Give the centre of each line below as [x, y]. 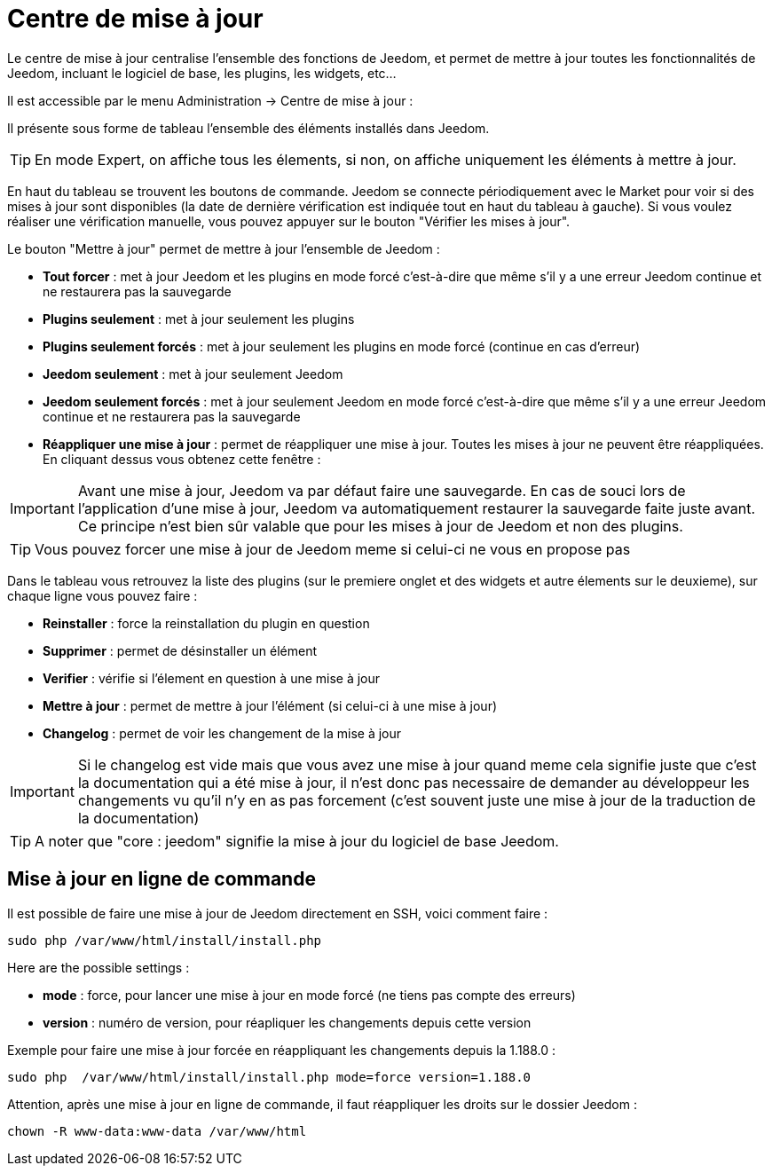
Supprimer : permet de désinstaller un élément [180, 650]
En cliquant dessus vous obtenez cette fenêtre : [182, 459]
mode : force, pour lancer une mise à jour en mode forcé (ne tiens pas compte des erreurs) [309, 995]
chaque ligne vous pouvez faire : [102, 595]
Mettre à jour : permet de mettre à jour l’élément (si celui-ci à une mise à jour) [270, 705]
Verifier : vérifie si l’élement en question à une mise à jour [212, 678]
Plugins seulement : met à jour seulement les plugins [199, 319]
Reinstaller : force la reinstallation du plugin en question [206, 623]
